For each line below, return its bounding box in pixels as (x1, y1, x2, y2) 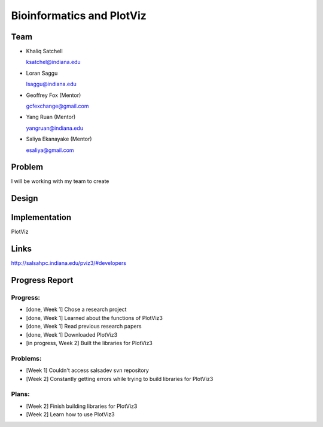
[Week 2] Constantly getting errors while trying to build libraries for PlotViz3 (26, 375, 214, 382)
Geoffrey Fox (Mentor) (26, 91, 81, 99)
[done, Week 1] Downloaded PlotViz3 (26, 331, 118, 338)
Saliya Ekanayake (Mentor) (26, 135, 92, 143)
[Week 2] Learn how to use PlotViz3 (26, 411, 115, 418)
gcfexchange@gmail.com (26, 102, 89, 110)
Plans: (11, 390, 30, 398)
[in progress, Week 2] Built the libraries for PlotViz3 (26, 340, 153, 347)
